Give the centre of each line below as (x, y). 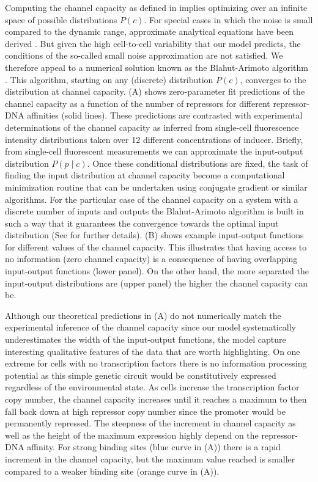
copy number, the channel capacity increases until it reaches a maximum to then (156, 399)
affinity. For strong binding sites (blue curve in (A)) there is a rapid (154, 447)
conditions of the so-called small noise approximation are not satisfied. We (144, 55)
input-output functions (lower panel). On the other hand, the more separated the (157, 271)
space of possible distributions (61, 19)
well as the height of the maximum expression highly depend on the (132, 435)
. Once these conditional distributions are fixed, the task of (198, 163)
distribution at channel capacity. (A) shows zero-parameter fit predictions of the (155, 91)
